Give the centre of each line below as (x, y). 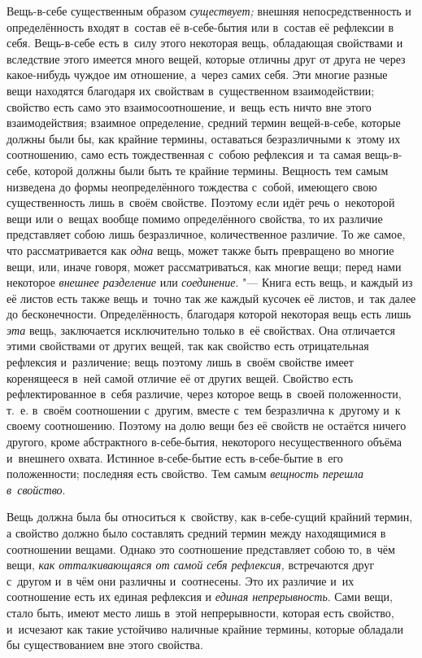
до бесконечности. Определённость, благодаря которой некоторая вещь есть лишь (209, 314)
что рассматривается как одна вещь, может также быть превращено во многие (200, 250)
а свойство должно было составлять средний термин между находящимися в (196, 533)
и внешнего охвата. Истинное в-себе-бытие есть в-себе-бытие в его (175, 457)
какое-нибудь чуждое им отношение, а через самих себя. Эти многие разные (197, 75)
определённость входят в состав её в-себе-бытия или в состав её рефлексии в (200, 26)
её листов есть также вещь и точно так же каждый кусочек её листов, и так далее (211, 298)
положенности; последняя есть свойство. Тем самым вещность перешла (185, 474)
